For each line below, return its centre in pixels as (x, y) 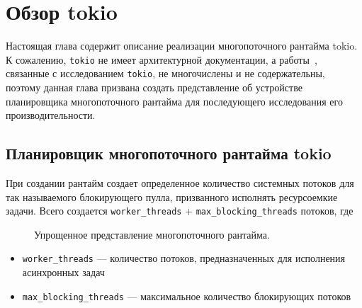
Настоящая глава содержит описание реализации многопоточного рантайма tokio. (182, 46)
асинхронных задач (63, 272)
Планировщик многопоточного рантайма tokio (169, 153)
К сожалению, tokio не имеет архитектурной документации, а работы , (162, 59)
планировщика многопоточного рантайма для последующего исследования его (174, 101)
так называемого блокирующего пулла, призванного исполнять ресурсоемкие (172, 196)
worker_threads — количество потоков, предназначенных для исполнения (184, 258)
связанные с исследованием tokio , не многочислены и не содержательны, (165, 73)
